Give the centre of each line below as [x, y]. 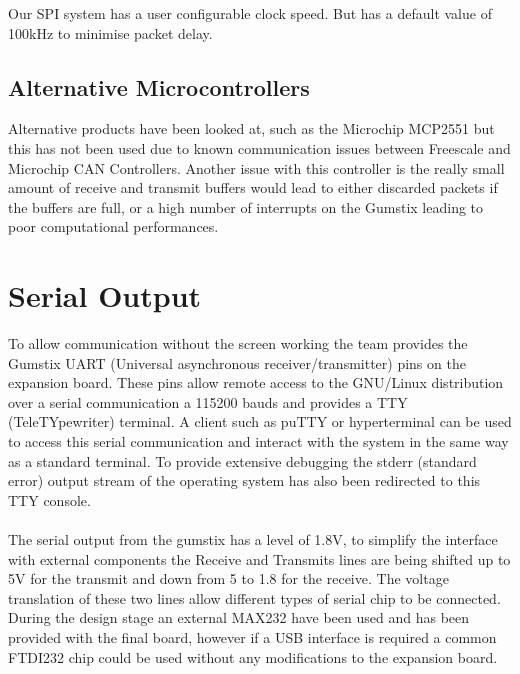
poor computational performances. [113, 226]
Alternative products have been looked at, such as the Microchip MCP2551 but [251, 128]
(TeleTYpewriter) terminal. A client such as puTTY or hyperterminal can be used [260, 421]
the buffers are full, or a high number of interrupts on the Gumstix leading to [246, 206]
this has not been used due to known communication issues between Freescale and [259, 147]
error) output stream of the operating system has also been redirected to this [244, 480]
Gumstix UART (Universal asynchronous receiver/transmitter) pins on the [237, 362]
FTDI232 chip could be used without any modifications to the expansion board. [253, 656]
